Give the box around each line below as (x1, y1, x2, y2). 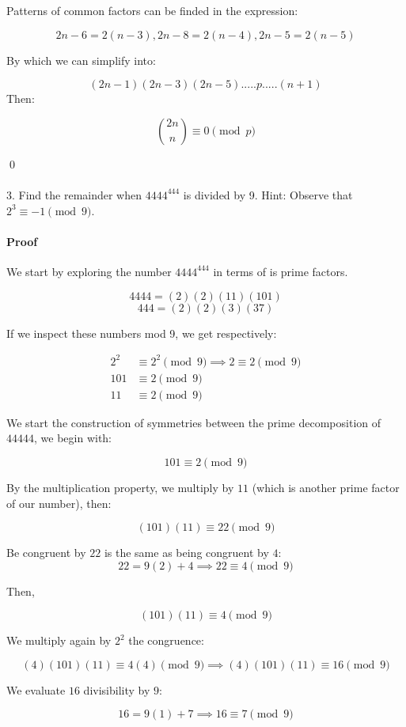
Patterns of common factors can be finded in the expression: (6, 2, 298, 18)
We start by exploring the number (6, 263, 172, 279)
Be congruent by (6, 544, 86, 561)
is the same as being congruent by (104, 544, 269, 561)
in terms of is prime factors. (213, 263, 348, 279)
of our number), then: (6, 494, 112, 511)
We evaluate (6, 681, 66, 698)
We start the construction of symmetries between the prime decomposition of (6, 414, 381, 430)
